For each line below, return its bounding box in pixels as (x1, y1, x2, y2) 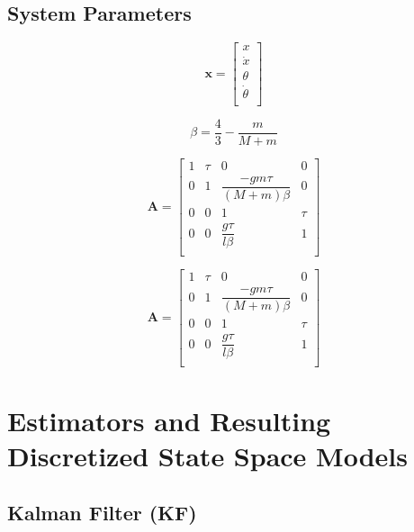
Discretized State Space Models (7, 437, 408, 473)
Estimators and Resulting (7, 401, 331, 438)
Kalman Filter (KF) (7, 499, 197, 527)
